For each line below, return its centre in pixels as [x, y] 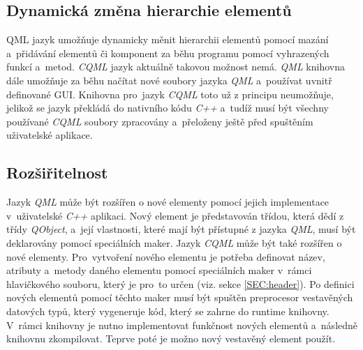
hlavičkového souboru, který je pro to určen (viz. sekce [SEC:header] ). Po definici [180, 283]
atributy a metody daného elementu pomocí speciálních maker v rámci [159, 270]
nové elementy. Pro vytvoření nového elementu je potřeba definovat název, [166, 256]
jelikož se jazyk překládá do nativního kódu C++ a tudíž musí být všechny [168, 108]
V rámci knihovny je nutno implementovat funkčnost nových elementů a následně [182, 325]
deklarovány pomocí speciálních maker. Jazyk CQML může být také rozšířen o [174, 242]
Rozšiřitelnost [57, 173]
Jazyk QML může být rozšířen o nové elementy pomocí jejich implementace [168, 202]
